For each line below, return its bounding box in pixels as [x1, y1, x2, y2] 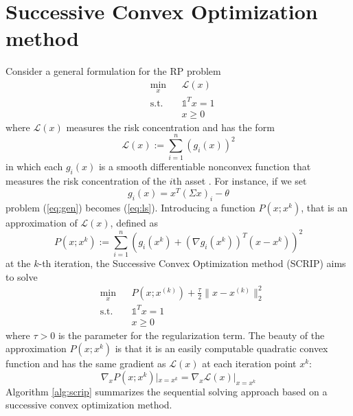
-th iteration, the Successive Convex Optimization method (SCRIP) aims [38, 256, 346, 270]
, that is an [301, 200, 348, 214]
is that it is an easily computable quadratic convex [115, 341, 328, 356]
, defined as [110, 215, 158, 229]
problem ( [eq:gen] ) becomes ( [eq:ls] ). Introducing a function [5, 200, 255, 214]
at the [5, 256, 31, 270]
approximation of [5, 215, 78, 229]
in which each [5, 159, 63, 174]
